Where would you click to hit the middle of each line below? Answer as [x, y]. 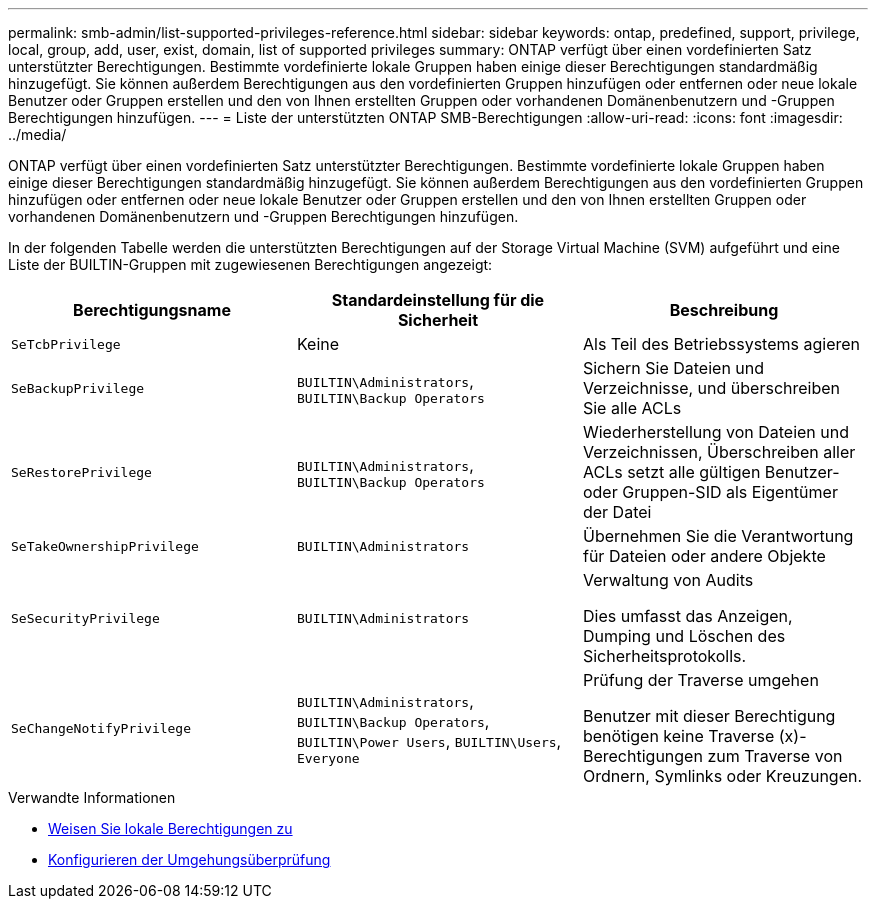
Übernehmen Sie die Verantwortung [718, 536]
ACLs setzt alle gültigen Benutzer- [711, 472]
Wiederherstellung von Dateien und [716, 432]
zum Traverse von [775, 756]
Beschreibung [724, 310]
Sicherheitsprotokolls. [664, 656]
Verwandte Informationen [92, 797]
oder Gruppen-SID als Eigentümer [710, 492]
